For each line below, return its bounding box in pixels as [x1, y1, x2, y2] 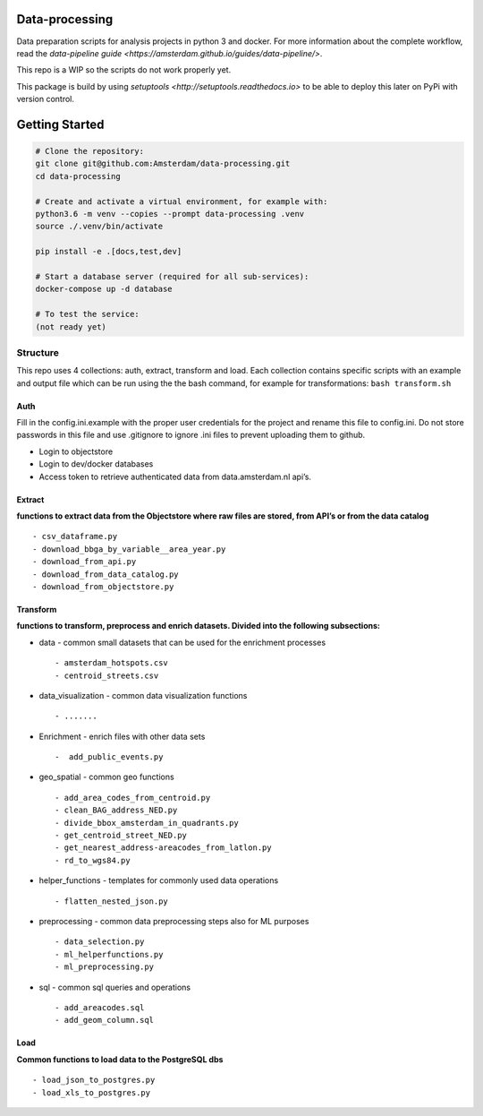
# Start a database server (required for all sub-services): [35, 271, 309, 281]
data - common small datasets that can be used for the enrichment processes [38, 637, 326, 648]
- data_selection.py [55, 937, 145, 947]
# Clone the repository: [35, 146, 145, 157]
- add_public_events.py [55, 752, 164, 762]
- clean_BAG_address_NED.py [55, 805, 178, 815]
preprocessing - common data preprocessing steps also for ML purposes [38, 916, 309, 926]
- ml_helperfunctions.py [55, 949, 164, 959]
